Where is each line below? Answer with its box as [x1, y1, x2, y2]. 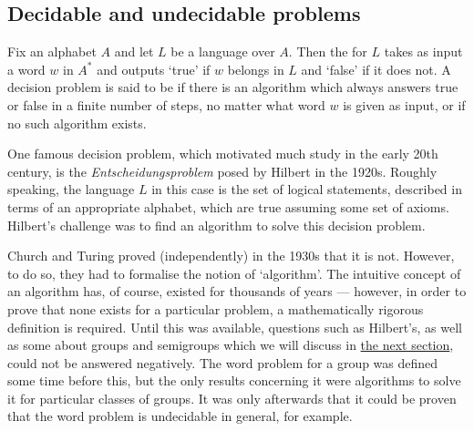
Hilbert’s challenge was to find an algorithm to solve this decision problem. [7, 215, 426, 234]
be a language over [170, 42, 275, 61]
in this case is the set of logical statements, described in [151, 180, 462, 199]
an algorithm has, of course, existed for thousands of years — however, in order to [7, 282, 467, 301]
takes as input [384, 42, 463, 61]
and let [114, 42, 154, 61]
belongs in [227, 59, 284, 78]
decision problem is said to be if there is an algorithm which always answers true [7, 77, 459, 97]
